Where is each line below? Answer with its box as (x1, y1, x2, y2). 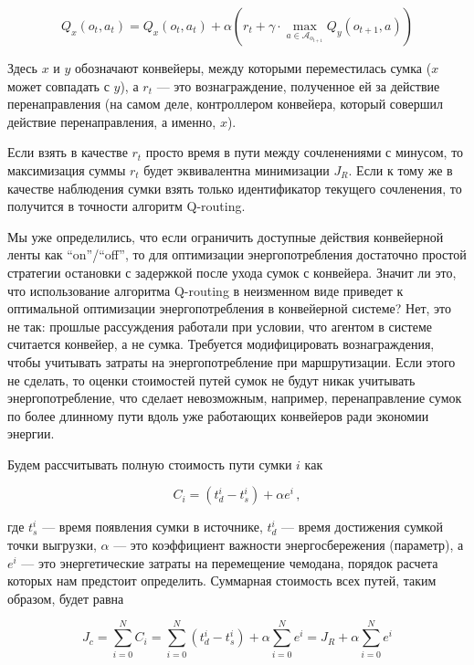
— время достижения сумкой (281, 517, 443, 536)
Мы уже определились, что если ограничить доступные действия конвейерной (7, 227, 444, 246)
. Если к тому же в (348, 160, 453, 179)
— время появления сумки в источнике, (42, 517, 263, 536)
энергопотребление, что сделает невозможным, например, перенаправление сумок (7, 388, 462, 407)
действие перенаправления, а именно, (7, 111, 216, 131)
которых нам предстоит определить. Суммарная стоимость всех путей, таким (7, 571, 437, 590)
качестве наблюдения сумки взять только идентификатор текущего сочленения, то (7, 178, 462, 197)
